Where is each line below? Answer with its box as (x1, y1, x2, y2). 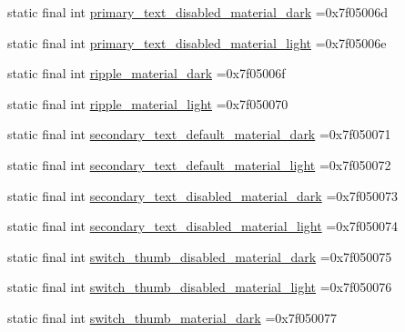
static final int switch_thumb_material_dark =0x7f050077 (7, 307, 337, 327)
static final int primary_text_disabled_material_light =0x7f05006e (7, 33, 387, 52)
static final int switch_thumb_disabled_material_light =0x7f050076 (7, 277, 392, 297)
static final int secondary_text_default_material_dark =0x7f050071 (7, 125, 391, 144)
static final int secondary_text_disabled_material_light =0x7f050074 (7, 216, 398, 236)
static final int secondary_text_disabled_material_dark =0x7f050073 (7, 186, 398, 205)
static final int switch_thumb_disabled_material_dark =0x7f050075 (7, 246, 392, 266)
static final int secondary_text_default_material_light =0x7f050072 (7, 155, 391, 174)
